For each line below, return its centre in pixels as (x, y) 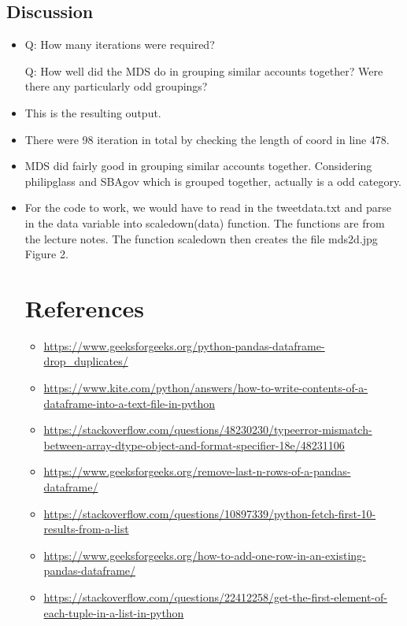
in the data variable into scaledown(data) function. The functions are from (205, 222)
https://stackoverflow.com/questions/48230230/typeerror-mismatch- (208, 430)
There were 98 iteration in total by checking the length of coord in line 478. (207, 139)
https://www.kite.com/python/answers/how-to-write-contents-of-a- (206, 388)
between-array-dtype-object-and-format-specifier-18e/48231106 (194, 444)
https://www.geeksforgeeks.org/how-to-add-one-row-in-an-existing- (205, 555)
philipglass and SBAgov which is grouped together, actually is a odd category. (213, 181)
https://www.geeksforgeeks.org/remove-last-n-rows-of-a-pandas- (197, 471)
